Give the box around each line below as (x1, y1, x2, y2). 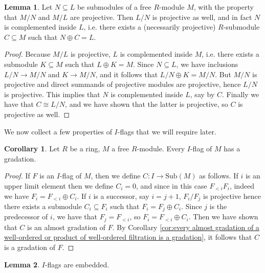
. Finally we (222, 88, 259, 99)
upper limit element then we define (4, 180, 114, 191)
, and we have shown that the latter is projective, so (65, 99, 228, 109)
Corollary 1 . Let (4, 143, 60, 154)
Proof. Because (4, 49, 51, 59)
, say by (190, 88, 215, 99)
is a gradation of (4, 242, 56, 253)
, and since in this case (136, 180, 207, 191)
